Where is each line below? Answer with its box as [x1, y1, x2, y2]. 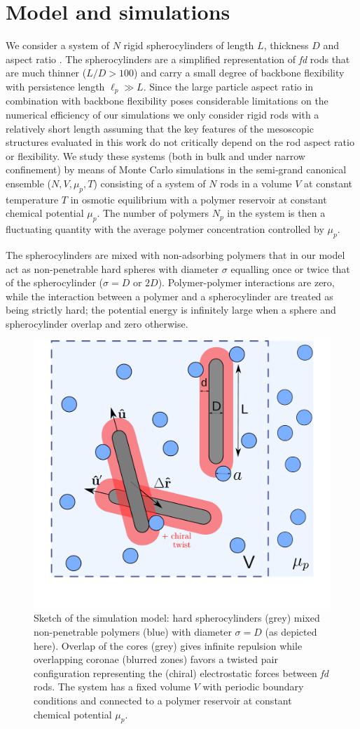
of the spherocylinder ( [6, 275, 104, 290]
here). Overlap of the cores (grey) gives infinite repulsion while [34, 638, 303, 653]
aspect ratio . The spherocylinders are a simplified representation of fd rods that [6, 51, 350, 66]
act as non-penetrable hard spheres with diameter [6, 261, 219, 276]
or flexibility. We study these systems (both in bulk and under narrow [6, 148, 305, 163]
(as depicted [265, 624, 317, 638]
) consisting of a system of [93, 175, 206, 190]
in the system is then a [227, 206, 326, 220]
